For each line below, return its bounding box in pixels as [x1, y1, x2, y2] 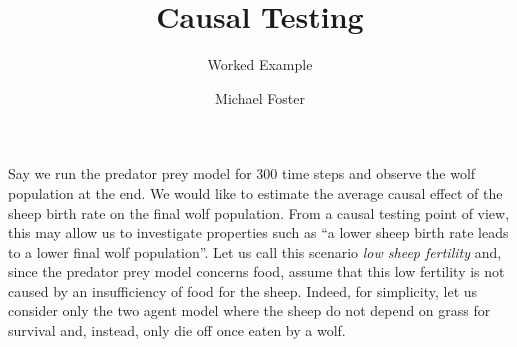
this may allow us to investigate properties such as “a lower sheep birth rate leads [8, 222, 509, 243]
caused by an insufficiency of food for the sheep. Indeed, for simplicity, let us [8, 280, 478, 301]
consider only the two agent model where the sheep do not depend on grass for [8, 300, 491, 321]
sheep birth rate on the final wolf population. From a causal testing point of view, [8, 202, 510, 223]
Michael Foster [215, 87, 305, 108]
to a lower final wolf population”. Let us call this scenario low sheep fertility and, [8, 241, 502, 262]
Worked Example [207, 54, 313, 75]
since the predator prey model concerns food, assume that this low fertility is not [8, 261, 505, 282]
